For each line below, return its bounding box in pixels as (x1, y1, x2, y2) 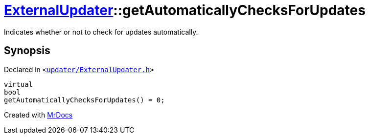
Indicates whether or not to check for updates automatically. (4, 27, 198, 36)
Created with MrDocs (4, 110, 73, 119)
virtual (4, 80, 33, 88)
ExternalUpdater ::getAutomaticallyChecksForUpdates (4, 2, 366, 19)
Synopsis (4, 44, 50, 57)
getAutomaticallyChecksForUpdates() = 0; (4, 96, 165, 104)
